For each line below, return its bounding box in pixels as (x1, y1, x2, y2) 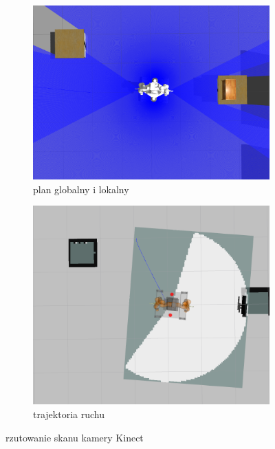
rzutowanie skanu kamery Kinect (5, 430, 144, 444)
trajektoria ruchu (33, 407, 104, 421)
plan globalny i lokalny (33, 182, 129, 196)
